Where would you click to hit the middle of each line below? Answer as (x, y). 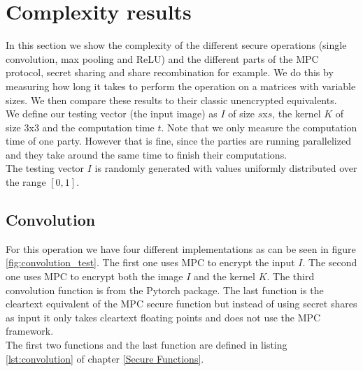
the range (26, 182)
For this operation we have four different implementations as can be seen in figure (181, 248)
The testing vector (45, 168)
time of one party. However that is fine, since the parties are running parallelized (178, 141)
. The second (330, 262)
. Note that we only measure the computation (259, 127)
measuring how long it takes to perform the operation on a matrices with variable (181, 86)
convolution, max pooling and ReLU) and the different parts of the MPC (162, 58)
